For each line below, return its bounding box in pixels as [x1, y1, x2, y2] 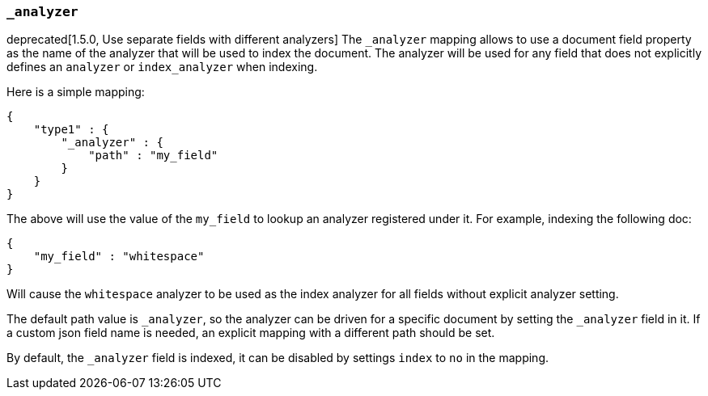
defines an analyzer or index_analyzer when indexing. [6, 60, 318, 74]
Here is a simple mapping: [6, 85, 145, 99]
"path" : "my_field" [88, 149, 218, 162]
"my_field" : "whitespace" [33, 250, 205, 263]
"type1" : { [33, 123, 109, 137]
